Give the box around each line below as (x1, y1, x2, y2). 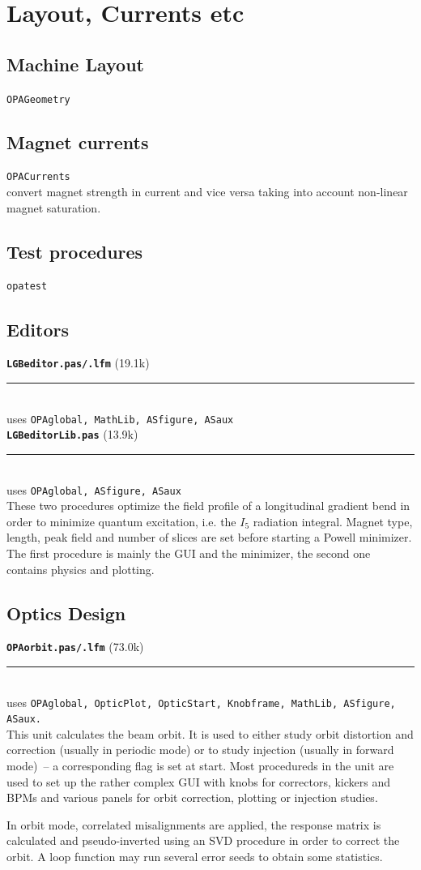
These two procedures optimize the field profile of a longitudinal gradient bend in (6, 497, 410, 514)
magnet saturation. (6, 199, 101, 216)
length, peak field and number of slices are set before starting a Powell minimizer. (6, 529, 412, 546)
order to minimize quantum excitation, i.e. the (6, 512, 236, 529)
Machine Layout (6, 51, 144, 76)
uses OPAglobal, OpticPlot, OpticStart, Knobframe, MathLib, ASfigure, (6, 693, 396, 710)
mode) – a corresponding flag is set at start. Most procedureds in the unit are (6, 757, 394, 774)
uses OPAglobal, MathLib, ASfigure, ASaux (6, 409, 234, 426)
